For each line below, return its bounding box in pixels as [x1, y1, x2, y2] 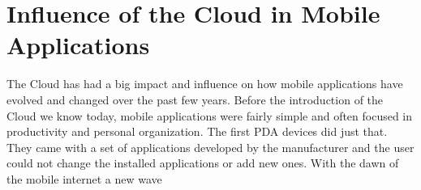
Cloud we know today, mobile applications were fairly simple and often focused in [6, 107, 413, 124]
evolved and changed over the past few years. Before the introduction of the [6, 91, 384, 108]
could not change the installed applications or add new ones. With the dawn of [6, 154, 399, 171]
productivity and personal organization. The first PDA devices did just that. [6, 123, 388, 140]
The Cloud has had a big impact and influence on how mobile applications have [6, 75, 403, 92]
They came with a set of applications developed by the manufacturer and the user [6, 138, 415, 155]
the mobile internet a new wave [6, 170, 162, 187]
